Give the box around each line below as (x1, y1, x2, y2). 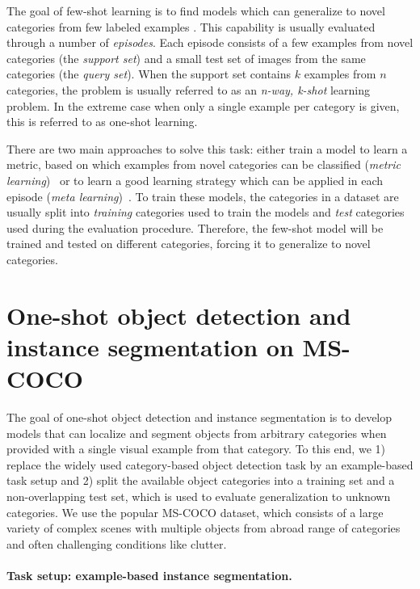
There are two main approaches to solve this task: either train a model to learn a (6, 140, 408, 157)
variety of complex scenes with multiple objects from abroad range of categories (6, 520, 401, 536)
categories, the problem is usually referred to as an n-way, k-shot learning (6, 81, 371, 98)
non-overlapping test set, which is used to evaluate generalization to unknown (6, 487, 391, 504)
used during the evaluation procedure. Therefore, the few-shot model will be (6, 219, 384, 236)
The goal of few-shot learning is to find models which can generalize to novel (6, 2, 385, 19)
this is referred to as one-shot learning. (6, 113, 198, 130)
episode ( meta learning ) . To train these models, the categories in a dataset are (6, 187, 399, 204)
